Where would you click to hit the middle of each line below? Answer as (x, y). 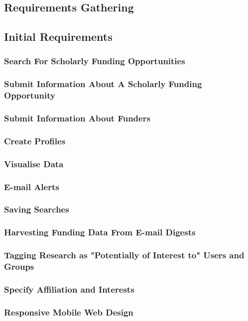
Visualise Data (34, 163)
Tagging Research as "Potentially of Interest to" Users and (124, 255)
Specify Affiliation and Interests (69, 289)
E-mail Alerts (32, 186)
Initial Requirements (58, 37)
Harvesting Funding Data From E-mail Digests (100, 232)
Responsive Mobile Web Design (69, 312)
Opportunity (30, 95)
